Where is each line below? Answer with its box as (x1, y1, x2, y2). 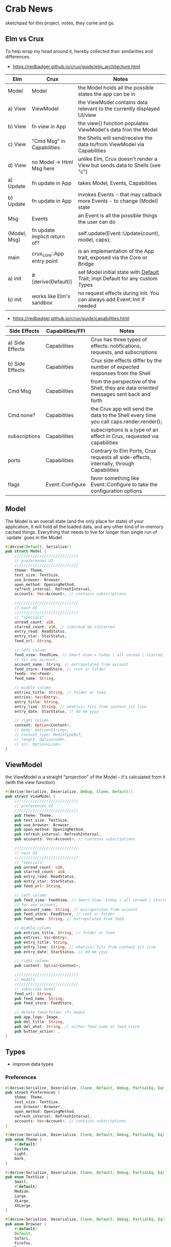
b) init (8, 296, 22, 303)
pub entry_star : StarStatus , (14, 879, 76, 884)
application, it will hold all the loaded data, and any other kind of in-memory (5, 524, 164, 530)
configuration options (91, 487, 142, 494)
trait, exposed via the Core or (78, 254, 148, 261)
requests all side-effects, (91, 453, 151, 460)
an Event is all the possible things (78, 212, 158, 219)
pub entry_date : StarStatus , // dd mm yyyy (14, 949, 108, 954)
